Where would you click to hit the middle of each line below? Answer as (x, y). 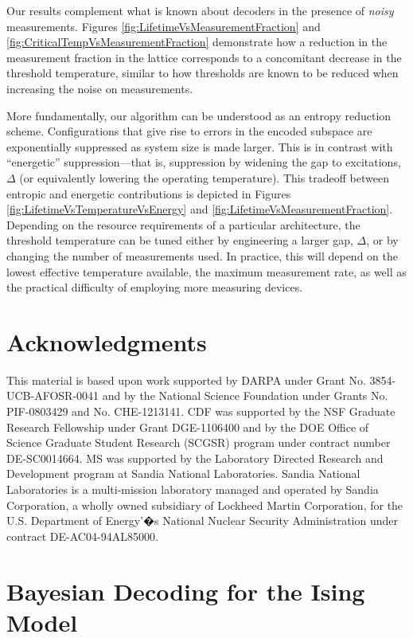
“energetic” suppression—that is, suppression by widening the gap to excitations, (204, 162)
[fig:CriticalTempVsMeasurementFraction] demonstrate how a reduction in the (197, 42)
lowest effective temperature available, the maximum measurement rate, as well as (206, 271)
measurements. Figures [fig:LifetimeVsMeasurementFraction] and (164, 26)
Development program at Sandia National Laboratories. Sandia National (183, 474)
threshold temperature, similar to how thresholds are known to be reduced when (203, 73)
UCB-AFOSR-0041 (53, 395)
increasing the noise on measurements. (100, 88)
